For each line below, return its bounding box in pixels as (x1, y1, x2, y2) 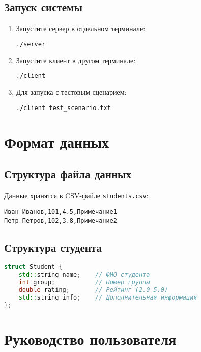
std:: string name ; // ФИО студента (18, 271, 150, 279)
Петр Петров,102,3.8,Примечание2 (4, 216, 117, 224)
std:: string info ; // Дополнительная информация (18, 293, 197, 301)
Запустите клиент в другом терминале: (16, 55, 136, 65)
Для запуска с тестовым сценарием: (16, 87, 127, 97)
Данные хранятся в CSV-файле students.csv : (4, 190, 149, 201)
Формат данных (4, 131, 109, 152)
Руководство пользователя (4, 328, 177, 349)
